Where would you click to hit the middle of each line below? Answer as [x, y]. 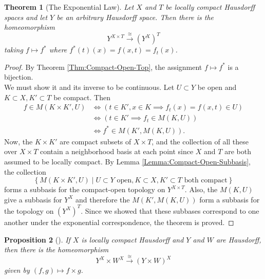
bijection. [19, 77]
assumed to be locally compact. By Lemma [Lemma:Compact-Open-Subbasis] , [127, 162]
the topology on [29, 210]
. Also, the [201, 189]
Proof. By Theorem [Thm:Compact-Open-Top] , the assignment [103, 67]
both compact [206, 181]
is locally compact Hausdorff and [132, 239]
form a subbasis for [230, 199]
